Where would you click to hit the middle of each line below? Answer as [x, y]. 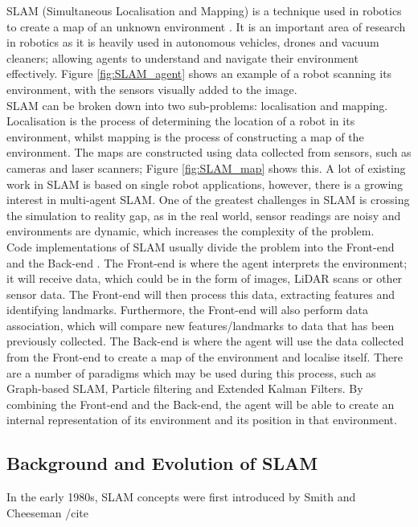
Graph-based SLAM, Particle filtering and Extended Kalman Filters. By [185, 388]
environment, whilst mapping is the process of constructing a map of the [185, 136]
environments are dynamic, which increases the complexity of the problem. [191, 231]
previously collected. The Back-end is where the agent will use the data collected [205, 341]
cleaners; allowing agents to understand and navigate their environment [182, 57]
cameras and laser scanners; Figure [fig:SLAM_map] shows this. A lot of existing [206, 167]
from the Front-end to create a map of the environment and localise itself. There [205, 357]
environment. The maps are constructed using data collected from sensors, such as [209, 152]
